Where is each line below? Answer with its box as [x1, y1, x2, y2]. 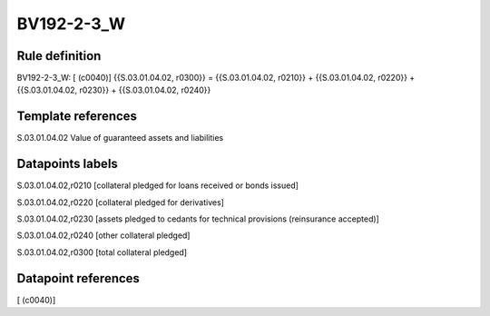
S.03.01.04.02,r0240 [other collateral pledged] [16, 230, 191, 241]
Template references [16, 109, 138, 124]
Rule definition [16, 48, 102, 64]
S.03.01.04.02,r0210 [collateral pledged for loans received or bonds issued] [16, 180, 299, 191]
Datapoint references [16, 271, 141, 286]
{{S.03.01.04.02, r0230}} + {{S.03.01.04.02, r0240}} [16, 84, 211, 95]
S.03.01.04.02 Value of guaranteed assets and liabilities [16, 133, 224, 143]
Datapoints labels [16, 156, 118, 172]
